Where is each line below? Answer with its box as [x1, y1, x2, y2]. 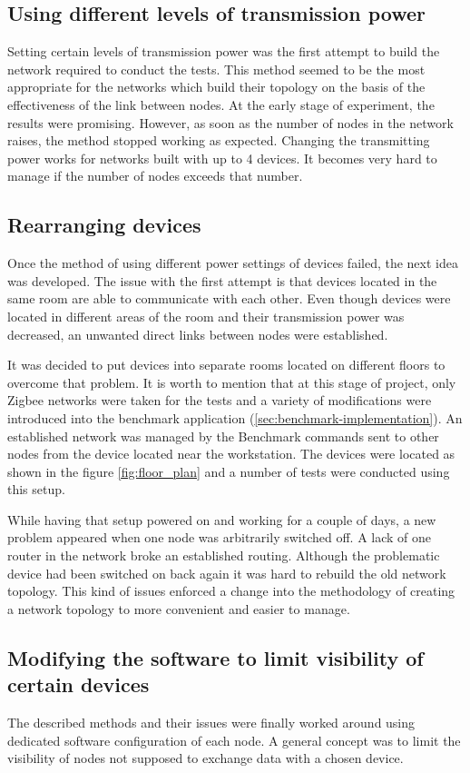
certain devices [7, 670, 150, 699]
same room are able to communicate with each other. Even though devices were [7, 289, 451, 308]
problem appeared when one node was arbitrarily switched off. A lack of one [7, 528, 432, 547]
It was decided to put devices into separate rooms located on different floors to [7, 355, 446, 374]
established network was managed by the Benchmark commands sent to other [7, 426, 439, 445]
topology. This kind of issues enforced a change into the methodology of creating [7, 581, 455, 600]
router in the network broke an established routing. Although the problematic [7, 546, 440, 565]
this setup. [7, 480, 65, 499]
